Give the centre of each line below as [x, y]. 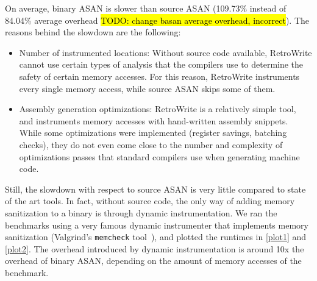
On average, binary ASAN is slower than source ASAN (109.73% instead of [146, 8]
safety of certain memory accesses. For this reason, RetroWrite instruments [159, 76]
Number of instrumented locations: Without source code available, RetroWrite [166, 52]
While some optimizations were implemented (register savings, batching [153, 133]
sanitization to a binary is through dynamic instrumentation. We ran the [141, 212]
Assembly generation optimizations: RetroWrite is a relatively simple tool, [158, 109]
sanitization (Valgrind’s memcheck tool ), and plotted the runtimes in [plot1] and [156, 237]
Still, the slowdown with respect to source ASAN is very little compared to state [155, 189]
